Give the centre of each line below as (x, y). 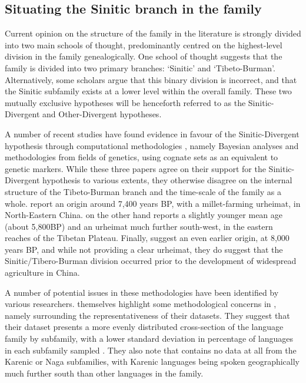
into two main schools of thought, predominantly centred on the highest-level (144, 44)
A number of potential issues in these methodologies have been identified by (142, 292)
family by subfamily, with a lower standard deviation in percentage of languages (149, 339)
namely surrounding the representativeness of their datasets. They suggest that (147, 315)
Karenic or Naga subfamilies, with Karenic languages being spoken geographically (152, 361)
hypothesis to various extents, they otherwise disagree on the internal (167, 180)
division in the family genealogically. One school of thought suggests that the (144, 56)
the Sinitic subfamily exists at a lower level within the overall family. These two (148, 91)
